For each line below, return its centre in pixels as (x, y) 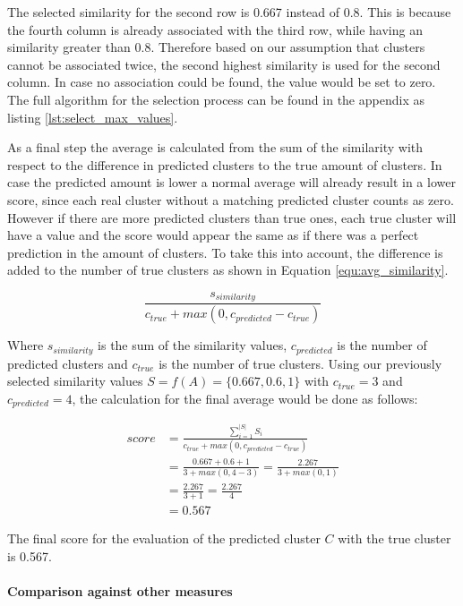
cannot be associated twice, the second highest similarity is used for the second (224, 64)
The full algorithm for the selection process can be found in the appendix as (216, 99)
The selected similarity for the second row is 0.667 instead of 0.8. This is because (229, 12)
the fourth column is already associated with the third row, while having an (215, 29)
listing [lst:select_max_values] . (93, 117)
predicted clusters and (68, 363)
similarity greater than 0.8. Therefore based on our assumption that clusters (216, 47)
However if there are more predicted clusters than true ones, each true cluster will (232, 217)
